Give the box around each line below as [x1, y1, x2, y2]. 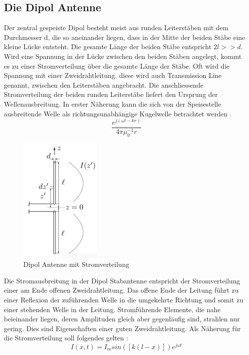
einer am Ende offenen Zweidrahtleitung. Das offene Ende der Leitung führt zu [4, 285, 239, 295]
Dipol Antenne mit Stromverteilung [23, 259, 129, 269]
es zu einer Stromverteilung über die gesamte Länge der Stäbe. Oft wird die [4, 60, 230, 71]
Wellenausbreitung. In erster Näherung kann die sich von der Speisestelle [4, 98, 221, 109]
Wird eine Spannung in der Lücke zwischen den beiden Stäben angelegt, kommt [4, 51, 242, 61]
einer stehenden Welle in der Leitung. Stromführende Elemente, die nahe [4, 304, 221, 314]
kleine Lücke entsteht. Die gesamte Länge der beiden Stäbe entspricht [4, 41, 212, 52]
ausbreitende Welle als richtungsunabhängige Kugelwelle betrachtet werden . [4, 108, 232, 118]
